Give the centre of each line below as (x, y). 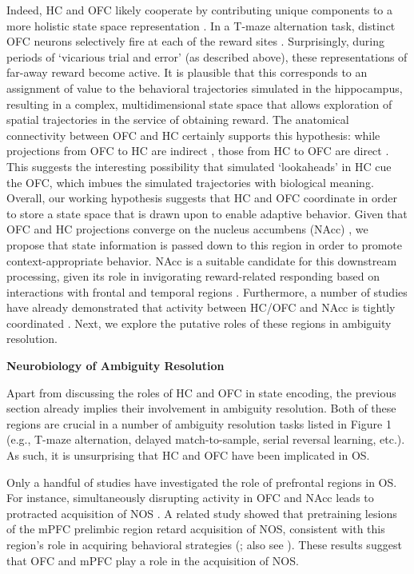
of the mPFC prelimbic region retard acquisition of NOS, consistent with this (196, 529)
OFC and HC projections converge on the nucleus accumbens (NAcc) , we (187, 229)
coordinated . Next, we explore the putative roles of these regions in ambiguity (199, 323)
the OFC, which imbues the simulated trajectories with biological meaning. (190, 182)
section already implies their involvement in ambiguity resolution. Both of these (201, 408)
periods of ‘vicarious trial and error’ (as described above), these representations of (207, 56)
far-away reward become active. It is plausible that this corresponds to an (187, 72)
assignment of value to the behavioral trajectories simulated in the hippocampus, (205, 88)
